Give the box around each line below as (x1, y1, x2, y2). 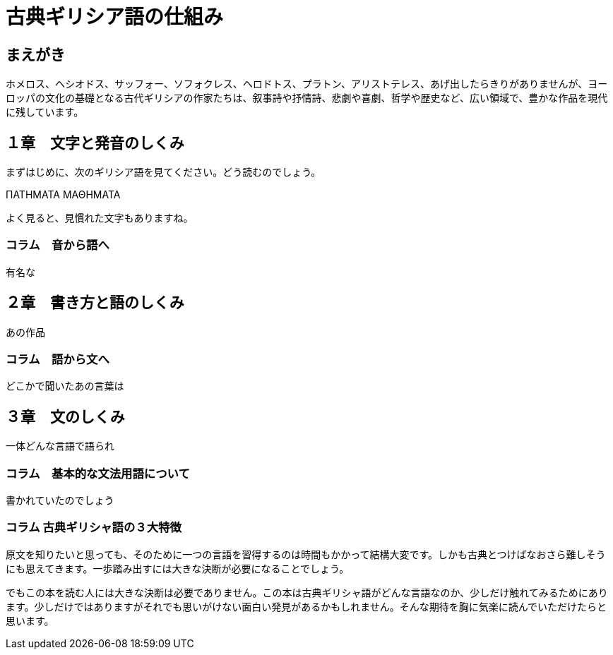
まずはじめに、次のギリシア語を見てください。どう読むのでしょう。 (6, 166, 321, 179)
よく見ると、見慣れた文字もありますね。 (6, 212, 194, 224)
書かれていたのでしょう (6, 493, 114, 506)
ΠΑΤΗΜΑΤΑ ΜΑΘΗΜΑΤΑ (6, 188, 121, 201)
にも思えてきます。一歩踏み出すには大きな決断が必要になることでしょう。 (6, 562, 350, 575)
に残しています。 (6, 106, 84, 119)
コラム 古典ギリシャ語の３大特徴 (6, 520, 181, 535)
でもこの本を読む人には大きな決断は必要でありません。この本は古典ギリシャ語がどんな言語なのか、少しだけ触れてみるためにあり (6, 586, 608, 599)
